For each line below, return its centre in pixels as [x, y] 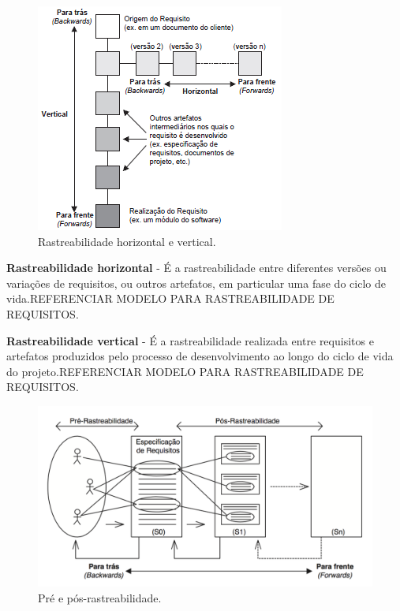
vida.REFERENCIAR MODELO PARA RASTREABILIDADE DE [170, 298]
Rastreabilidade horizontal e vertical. [127, 241]
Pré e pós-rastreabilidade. [100, 597]
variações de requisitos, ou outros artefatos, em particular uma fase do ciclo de [196, 283]
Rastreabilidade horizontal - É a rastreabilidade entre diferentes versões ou [196, 268]
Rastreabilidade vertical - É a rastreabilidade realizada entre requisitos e [190, 340]
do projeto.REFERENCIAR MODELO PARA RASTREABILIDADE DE [185, 371]
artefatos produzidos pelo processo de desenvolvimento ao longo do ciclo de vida [200, 356]
